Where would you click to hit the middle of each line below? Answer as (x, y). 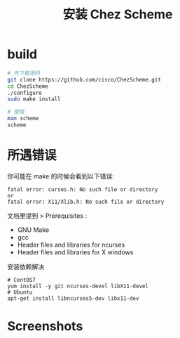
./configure (25, 93)
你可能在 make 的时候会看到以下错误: (61, 176)
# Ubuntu (20, 292)
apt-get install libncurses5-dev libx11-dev (73, 298)
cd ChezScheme (28, 86)
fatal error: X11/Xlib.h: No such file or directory (86, 202)
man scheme (23, 119)
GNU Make (33, 230)
